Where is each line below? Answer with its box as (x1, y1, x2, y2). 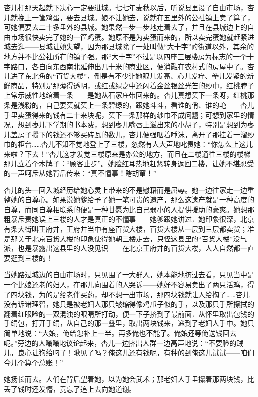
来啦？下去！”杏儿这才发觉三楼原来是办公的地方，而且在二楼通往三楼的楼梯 (4, 148, 251, 159)
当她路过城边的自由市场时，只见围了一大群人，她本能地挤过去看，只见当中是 (4, 269, 254, 280)
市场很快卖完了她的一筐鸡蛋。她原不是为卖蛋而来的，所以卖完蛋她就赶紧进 (10, 31, 254, 42)
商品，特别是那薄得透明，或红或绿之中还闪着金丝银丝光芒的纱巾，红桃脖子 (10, 80, 254, 90)
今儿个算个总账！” (4, 357, 63, 367)
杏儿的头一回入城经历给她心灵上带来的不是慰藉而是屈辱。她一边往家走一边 (4, 184, 247, 195)
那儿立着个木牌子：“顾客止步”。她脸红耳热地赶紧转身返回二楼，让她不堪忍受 (4, 158, 254, 168)
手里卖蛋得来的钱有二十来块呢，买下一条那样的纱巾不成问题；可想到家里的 (4, 109, 247, 120)
